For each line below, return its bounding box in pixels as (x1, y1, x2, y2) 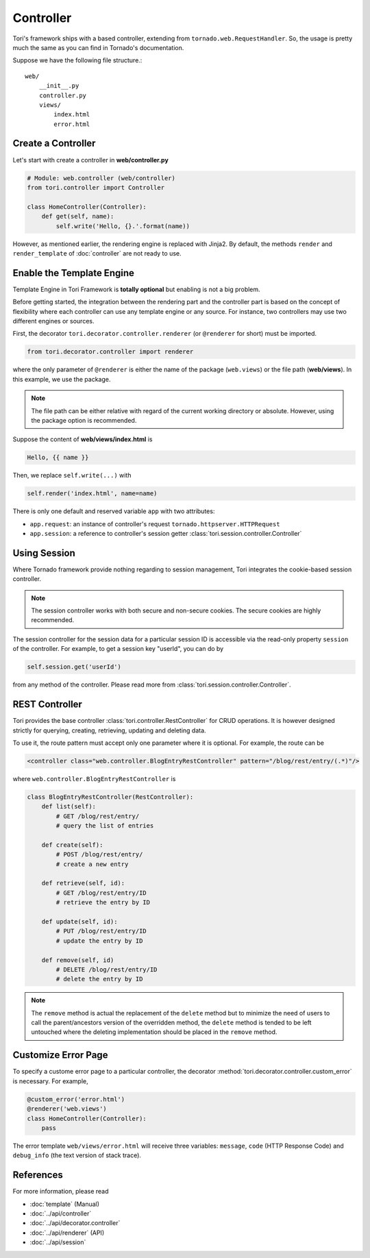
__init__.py (38, 82, 79, 90)
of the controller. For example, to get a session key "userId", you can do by (12, 645, 224, 653)
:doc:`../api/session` (29, 1238, 86, 1246)
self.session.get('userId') (27, 663, 121, 671)
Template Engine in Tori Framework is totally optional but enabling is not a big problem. (12, 285, 260, 293)
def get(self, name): (41, 212, 114, 221)
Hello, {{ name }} (27, 454, 89, 462)
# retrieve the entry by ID (56, 898, 151, 907)
